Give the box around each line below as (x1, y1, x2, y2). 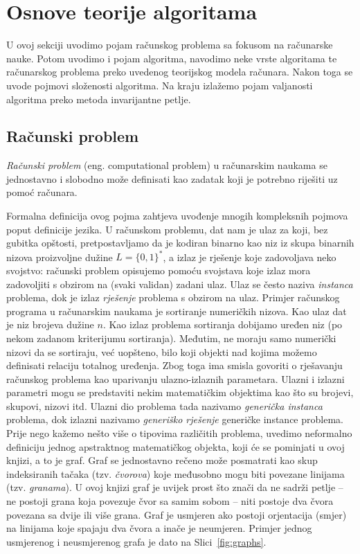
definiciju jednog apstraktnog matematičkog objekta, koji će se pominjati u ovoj (6, 439, 345, 454)
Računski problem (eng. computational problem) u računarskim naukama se (6, 158, 327, 172)
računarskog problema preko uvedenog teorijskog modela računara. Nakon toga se (6, 64, 353, 79)
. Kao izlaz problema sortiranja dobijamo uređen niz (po (102, 317, 343, 332)
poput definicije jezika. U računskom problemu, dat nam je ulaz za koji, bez (6, 222, 328, 236)
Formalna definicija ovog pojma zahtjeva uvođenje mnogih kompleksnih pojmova (6, 208, 348, 223)
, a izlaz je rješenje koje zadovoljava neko (163, 249, 336, 264)
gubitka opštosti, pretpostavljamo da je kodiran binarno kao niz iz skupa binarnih (6, 235, 354, 250)
